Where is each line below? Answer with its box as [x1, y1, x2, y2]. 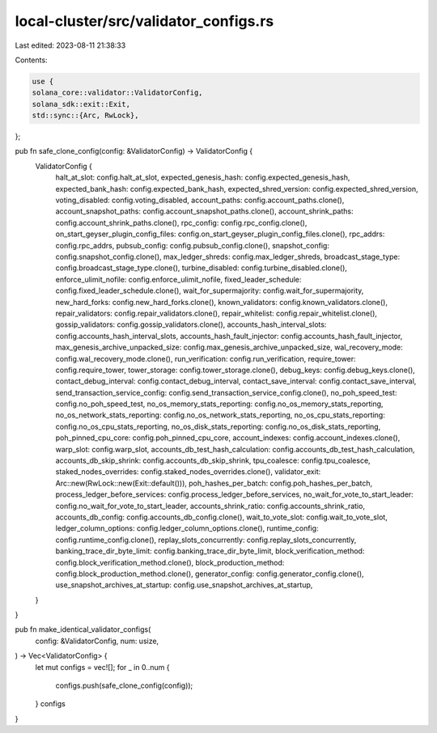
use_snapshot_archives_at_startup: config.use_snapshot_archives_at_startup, [55, 580, 313, 590]
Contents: [15, 55, 48, 65]
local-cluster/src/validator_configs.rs [15, 12, 274, 30]
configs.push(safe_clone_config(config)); [55, 680, 193, 691]
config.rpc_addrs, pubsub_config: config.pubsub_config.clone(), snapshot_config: [55, 240, 329, 250]
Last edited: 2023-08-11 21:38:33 [15, 40, 126, 50]
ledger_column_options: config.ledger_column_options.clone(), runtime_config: [55, 523, 319, 533]
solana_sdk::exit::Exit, [32, 100, 131, 108]
